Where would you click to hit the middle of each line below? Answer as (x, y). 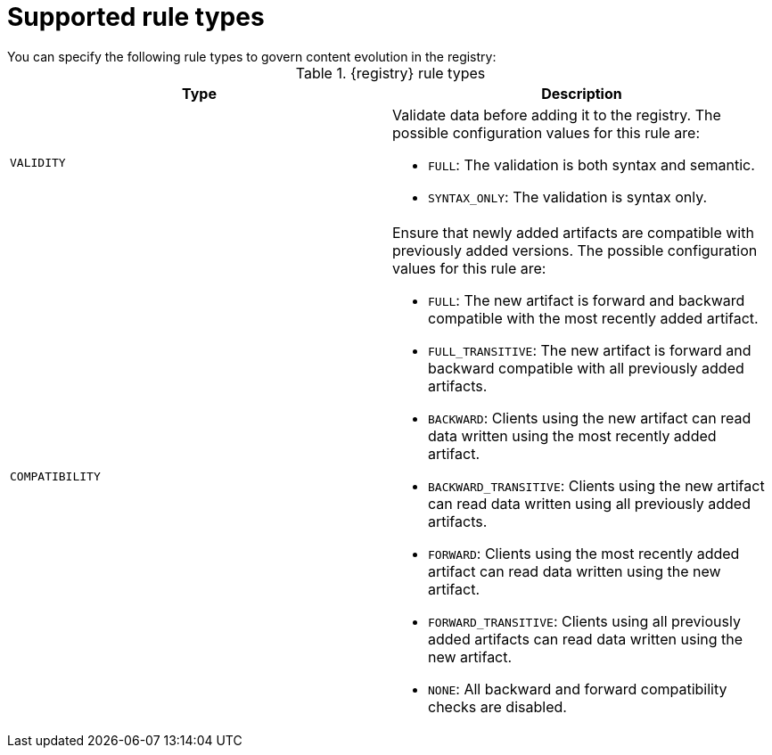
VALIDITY (38, 163)
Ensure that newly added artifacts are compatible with (573, 232)
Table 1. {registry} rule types (390, 73)
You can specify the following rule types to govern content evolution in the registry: (252, 56)
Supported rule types (136, 17)
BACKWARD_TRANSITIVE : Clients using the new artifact (596, 485)
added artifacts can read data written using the (586, 639)
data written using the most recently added (572, 435)
